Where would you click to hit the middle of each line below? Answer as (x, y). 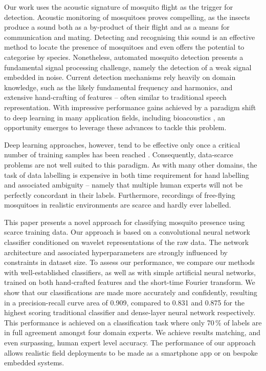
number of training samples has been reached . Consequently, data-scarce (119, 154)
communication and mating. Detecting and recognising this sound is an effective (130, 37)
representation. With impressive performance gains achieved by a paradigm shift (130, 107)
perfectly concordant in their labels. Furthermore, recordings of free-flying (120, 194)
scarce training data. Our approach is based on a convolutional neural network (127, 232)
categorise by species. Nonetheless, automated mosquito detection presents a (124, 57)
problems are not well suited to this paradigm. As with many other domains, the (131, 164)
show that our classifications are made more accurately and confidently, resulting (131, 292)
